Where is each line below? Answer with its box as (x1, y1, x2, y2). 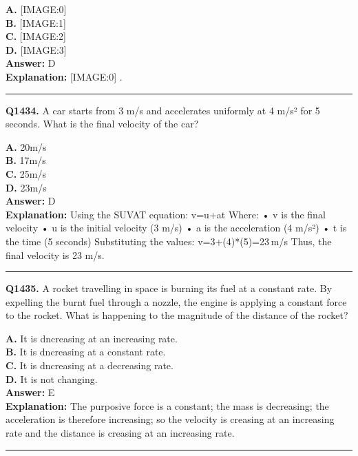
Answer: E (6, 385, 55, 400)
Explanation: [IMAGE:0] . (6, 69, 123, 83)
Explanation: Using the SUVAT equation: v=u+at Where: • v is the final (6, 207, 326, 221)
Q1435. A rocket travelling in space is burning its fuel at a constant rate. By (6, 281, 333, 296)
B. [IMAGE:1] (6, 15, 66, 30)
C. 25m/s (6, 166, 46, 180)
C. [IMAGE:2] (6, 29, 66, 43)
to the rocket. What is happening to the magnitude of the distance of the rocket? (6, 308, 348, 322)
